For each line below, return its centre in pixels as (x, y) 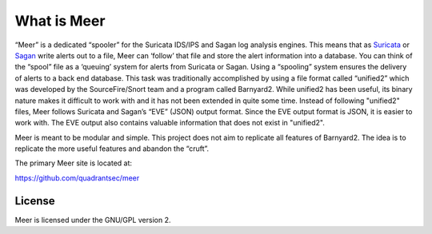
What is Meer (60, 21)
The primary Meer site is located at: (73, 163)
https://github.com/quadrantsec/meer (77, 178)
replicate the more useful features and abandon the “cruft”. (112, 149)
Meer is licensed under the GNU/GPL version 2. (93, 220)
